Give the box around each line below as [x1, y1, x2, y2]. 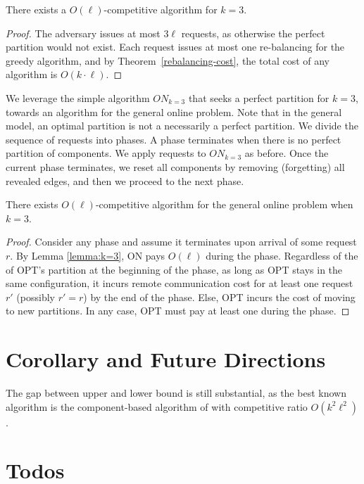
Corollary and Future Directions [6, 345, 326, 374]
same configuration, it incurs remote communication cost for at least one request [6, 276, 353, 291]
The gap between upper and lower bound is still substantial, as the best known [6, 386, 346, 400]
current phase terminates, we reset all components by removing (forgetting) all [6, 159, 345, 174]
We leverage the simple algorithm [6, 90, 150, 105]
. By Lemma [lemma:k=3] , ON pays [10, 248, 165, 262]
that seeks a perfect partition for [188, 90, 330, 105]
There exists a [6, 2, 67, 16]
